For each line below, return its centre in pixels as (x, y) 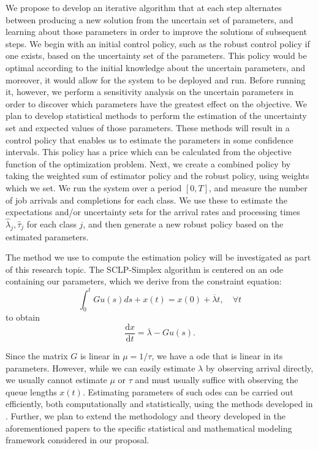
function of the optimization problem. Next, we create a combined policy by (148, 163)
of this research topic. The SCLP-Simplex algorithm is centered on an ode (145, 269)
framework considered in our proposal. (78, 440)
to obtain (23, 317)
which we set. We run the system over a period (94, 187)
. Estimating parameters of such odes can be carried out (188, 391)
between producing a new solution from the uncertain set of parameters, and (150, 19)
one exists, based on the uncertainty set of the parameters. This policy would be (156, 55)
